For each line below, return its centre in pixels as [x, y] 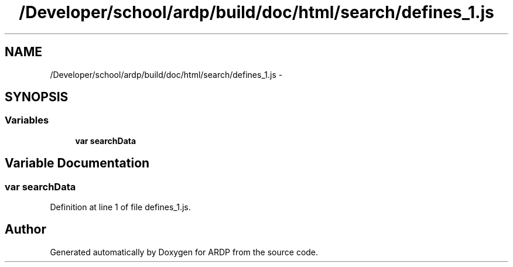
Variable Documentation [77, 163]
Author [25, 230]
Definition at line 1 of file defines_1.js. [120, 207]
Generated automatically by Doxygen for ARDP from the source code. [184, 252]
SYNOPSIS [37, 97]
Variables [27, 120]
